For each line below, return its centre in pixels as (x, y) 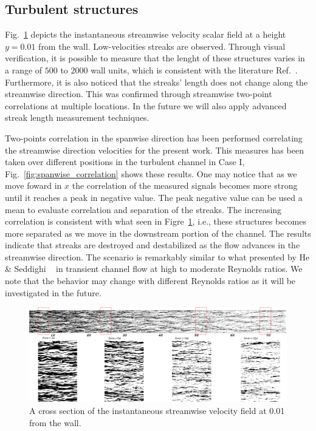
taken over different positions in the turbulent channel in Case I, (125, 162)
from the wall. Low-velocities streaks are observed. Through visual (162, 46)
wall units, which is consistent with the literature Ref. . (194, 70)
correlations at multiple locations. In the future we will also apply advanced (146, 105)
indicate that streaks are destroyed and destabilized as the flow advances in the (153, 245)
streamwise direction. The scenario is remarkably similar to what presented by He (157, 256)
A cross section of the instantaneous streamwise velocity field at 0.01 (157, 410)
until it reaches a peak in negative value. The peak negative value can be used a (154, 197)
